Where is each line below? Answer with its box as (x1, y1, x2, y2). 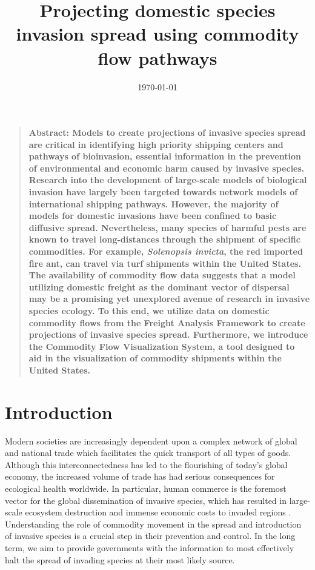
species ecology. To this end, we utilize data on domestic (28, 304, 270, 317)
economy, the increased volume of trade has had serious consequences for (5, 470, 275, 483)
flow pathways (98, 45, 217, 70)
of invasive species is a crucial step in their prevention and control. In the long (5, 529, 296, 542)
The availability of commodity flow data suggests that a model (28, 269, 296, 281)
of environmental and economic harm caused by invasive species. (28, 161, 305, 174)
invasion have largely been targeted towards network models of (28, 186, 298, 198)
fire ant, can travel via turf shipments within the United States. (28, 256, 301, 269)
